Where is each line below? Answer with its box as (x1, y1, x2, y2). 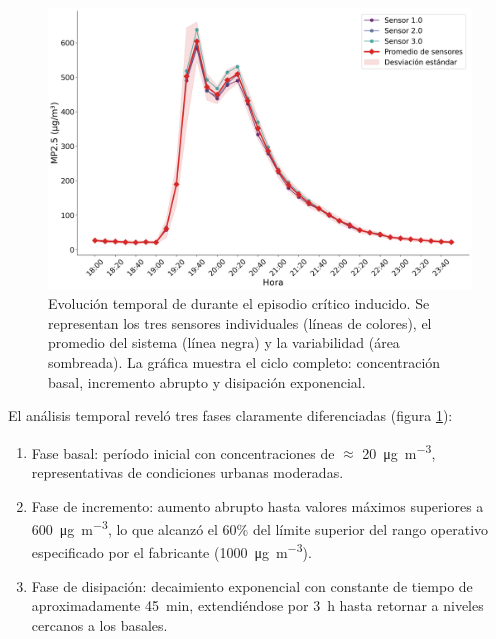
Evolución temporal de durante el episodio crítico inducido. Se (48, 293, 430, 314)
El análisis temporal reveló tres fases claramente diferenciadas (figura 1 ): (8, 405, 453, 426)
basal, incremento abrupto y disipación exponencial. (48, 371, 366, 392)
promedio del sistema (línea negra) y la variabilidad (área (48, 332, 400, 353)
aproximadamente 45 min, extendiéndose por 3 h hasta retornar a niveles (31, 595, 484, 616)
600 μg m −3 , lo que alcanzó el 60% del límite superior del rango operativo (31, 516, 489, 539)
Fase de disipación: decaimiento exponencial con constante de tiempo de (31, 575, 473, 596)
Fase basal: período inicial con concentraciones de (31, 442, 335, 463)
